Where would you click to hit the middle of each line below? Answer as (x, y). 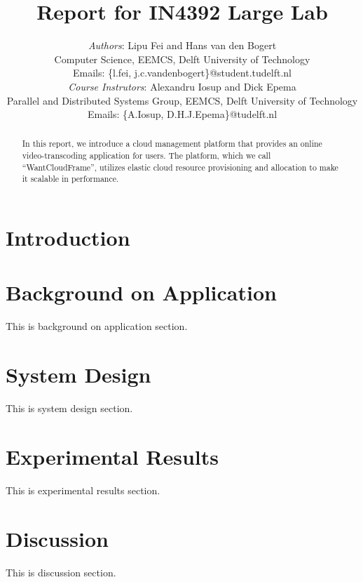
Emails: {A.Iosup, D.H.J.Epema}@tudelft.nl (182, 114)
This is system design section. (69, 408)
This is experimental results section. (83, 490)
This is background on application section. (97, 326)
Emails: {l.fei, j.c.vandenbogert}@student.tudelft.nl (182, 73)
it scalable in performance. (70, 179)
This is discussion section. (61, 572)
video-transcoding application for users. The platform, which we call (146, 156)
